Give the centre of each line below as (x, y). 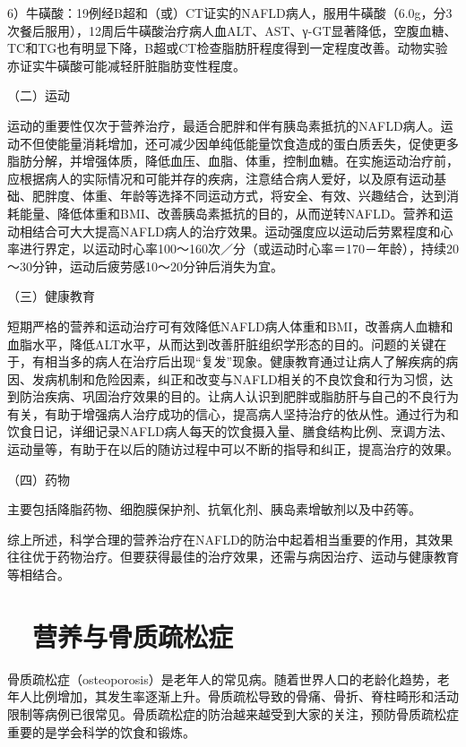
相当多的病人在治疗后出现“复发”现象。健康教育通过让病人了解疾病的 (245, 361)
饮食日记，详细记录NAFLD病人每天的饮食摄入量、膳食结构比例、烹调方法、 (230, 431)
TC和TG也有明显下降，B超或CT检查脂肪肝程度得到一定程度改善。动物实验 (228, 48)
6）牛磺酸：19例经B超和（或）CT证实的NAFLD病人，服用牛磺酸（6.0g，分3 (230, 13)
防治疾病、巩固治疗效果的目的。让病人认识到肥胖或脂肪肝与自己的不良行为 (239, 396)
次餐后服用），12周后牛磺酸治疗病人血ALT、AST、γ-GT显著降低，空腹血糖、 (232, 30)
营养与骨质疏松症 (133, 635)
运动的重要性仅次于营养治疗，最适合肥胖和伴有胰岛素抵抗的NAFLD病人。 (224, 125)
